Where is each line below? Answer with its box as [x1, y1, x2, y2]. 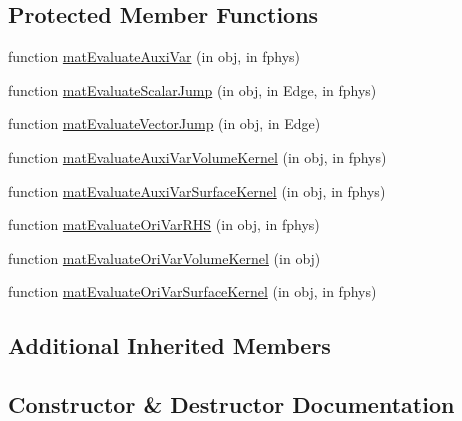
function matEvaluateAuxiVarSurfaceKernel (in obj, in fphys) [8, 180, 386, 201]
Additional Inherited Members [8, 330, 331, 361]
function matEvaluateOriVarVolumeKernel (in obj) [8, 247, 321, 268]
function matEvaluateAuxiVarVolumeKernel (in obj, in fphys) [8, 146, 387, 167]
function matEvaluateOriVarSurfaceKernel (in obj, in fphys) [8, 281, 377, 302]
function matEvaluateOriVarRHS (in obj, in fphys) [8, 214, 320, 235]
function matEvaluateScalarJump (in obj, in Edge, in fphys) [8, 79, 377, 100]
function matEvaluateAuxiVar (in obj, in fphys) [8, 46, 301, 67]
